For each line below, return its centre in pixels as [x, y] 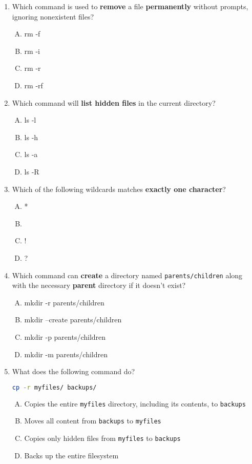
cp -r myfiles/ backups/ [54, 387]
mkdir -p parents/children [65, 336]
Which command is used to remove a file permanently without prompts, [130, 6]
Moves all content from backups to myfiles [93, 421]
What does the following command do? [73, 371]
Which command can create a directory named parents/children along [127, 275]
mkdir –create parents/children [73, 320]
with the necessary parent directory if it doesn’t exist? [99, 285]
